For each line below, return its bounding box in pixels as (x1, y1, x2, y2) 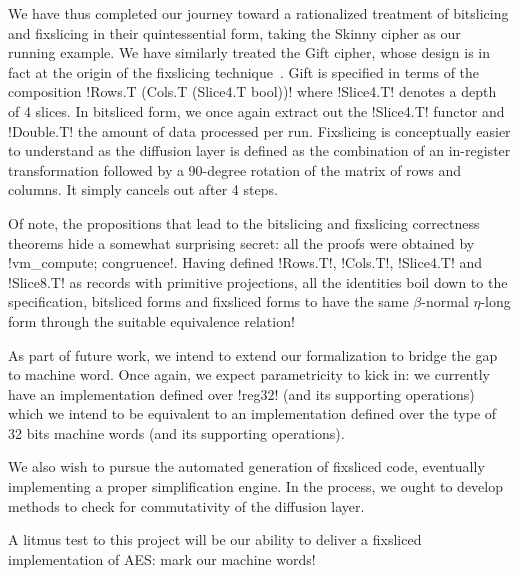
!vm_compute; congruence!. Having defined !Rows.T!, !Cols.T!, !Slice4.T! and (8, 252, 483, 273)
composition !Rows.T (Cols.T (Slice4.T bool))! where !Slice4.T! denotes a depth (8, 81, 497, 102)
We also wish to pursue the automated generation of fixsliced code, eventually (8, 456, 485, 477)
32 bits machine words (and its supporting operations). (8, 422, 345, 443)
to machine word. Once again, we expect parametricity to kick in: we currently (8, 364, 490, 385)
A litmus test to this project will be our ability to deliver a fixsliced (8, 529, 422, 550)
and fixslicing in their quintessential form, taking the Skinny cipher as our (8, 22, 461, 43)
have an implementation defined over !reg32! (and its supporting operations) (8, 383, 475, 404)
